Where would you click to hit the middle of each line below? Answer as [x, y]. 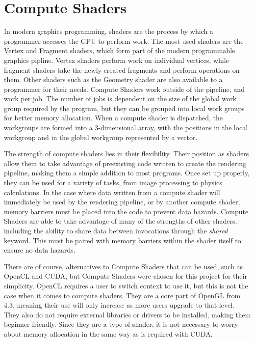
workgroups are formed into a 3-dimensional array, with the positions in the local [126, 128]
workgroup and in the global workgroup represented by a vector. [101, 137]
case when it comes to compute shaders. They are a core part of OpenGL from [122, 295]
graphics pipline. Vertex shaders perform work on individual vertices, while [116, 60]
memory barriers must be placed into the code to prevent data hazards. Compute [126, 211]
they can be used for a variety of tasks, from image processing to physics [113, 183]
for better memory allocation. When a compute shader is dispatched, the [114, 118]
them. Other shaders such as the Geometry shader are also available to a [113, 79]
